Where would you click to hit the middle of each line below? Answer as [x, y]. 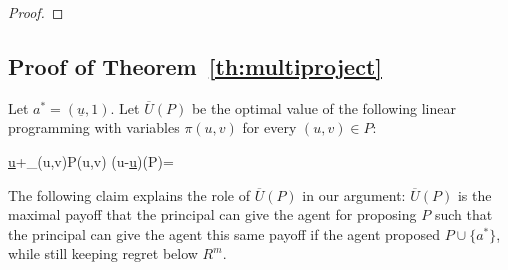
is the [474, 194]
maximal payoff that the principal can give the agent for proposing [212, 214]
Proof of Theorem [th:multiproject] [195, 65]
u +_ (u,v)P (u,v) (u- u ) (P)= [91, 160]
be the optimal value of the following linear [323, 107]
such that [463, 214]
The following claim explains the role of [129, 194]
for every [269, 127]
